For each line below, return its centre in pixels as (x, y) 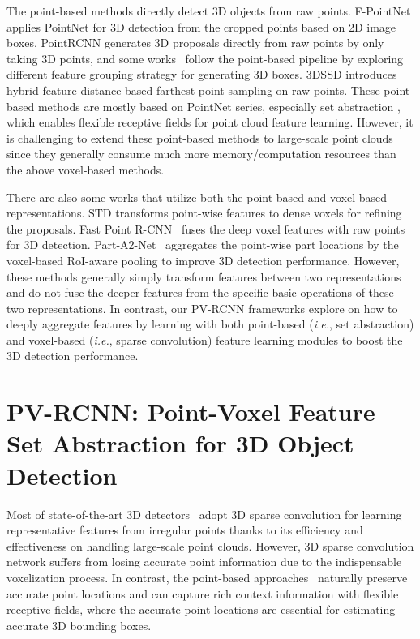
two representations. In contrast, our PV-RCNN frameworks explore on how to (202, 308)
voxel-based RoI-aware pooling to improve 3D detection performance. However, (203, 260)
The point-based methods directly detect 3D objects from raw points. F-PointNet (209, 11)
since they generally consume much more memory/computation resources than (201, 154)
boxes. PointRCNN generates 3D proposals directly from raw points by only (195, 43)
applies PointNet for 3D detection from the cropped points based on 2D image (201, 26)
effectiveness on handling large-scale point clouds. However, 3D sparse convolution (210, 545)
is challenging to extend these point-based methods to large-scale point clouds (200, 137)
